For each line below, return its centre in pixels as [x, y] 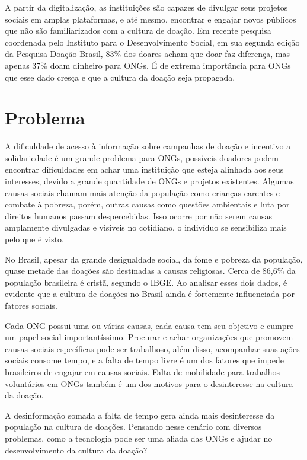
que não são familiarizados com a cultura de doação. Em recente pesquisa [138, 31]
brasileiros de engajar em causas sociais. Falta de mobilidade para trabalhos [143, 371]
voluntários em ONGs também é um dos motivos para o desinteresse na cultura [149, 383]
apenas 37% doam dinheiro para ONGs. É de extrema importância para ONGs [148, 65]
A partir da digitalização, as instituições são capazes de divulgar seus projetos [146, 7]
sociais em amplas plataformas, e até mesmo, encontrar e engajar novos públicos [151, 19]
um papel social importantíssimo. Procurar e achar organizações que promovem [149, 337]
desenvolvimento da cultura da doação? [76, 450]
